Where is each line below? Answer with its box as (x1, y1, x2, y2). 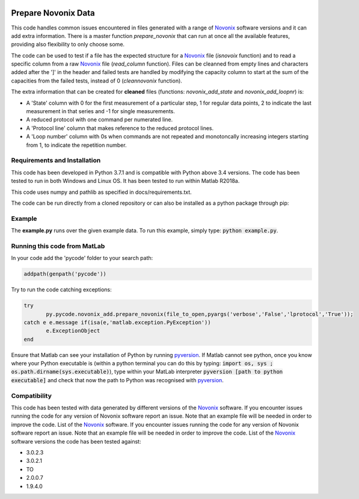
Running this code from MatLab (11, 241, 105, 250)
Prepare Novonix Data (11, 8, 96, 18)
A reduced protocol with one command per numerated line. (26, 116, 173, 123)
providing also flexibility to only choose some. (11, 41, 125, 48)
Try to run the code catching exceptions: (11, 286, 112, 293)
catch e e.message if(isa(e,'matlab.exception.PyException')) (23, 319, 211, 326)
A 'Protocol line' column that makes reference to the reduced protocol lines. (26, 124, 213, 132)
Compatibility (11, 391, 52, 400)
